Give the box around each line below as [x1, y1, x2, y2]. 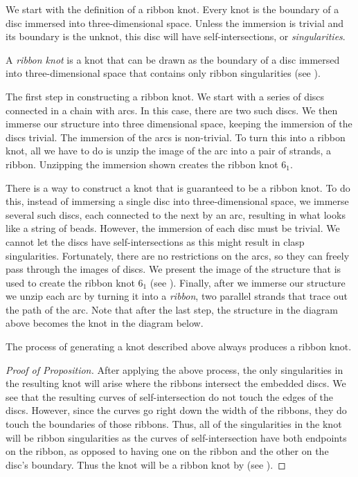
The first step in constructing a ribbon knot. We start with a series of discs [6, 89, 325, 103]
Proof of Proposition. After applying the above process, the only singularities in [6, 362, 343, 377]
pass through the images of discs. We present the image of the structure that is [6, 262, 341, 276]
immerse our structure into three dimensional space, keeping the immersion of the [6, 116, 352, 131]
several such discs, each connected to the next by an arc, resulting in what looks [6, 207, 346, 222]
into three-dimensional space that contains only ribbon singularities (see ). [6, 66, 321, 80]
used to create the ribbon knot [6, 275, 135, 289]
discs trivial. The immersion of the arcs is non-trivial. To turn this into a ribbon [6, 129, 346, 144]
